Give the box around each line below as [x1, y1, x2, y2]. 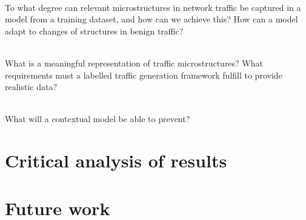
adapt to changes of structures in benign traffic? [5, 24, 184, 37]
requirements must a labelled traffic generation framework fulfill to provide [5, 68, 282, 81]
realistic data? [5, 80, 58, 93]
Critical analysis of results [5, 148, 227, 173]
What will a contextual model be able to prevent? [5, 112, 190, 125]
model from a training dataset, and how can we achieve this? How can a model [5, 13, 298, 25]
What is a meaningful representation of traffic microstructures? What [5, 56, 263, 69]
